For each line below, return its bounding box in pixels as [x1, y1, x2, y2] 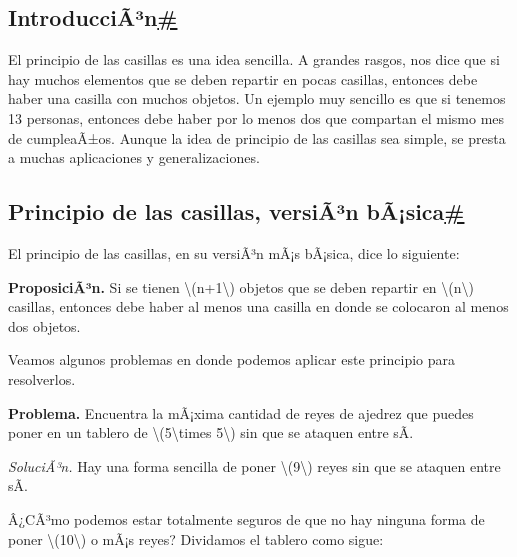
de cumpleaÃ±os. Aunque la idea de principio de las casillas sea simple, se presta [8, 127, 506, 148]
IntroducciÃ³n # [8, 2, 178, 33]
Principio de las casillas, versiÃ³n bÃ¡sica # [8, 196, 465, 227]
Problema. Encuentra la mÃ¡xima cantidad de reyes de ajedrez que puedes [8, 402, 474, 423]
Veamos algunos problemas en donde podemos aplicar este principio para [8, 349, 455, 370]
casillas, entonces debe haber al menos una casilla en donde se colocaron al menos [8, 296, 509, 317]
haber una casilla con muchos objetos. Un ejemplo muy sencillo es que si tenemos [8, 88, 506, 109]
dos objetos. [8, 315, 81, 336]
